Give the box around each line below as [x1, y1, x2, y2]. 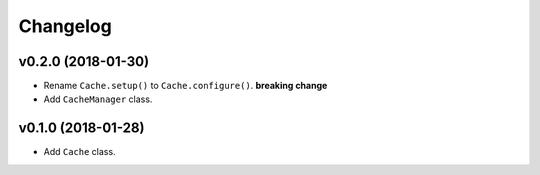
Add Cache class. [43, 146, 116, 158]
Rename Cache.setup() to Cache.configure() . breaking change [43, 80, 328, 92]
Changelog [18, 15, 112, 37]
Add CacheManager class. [43, 93, 153, 105]
